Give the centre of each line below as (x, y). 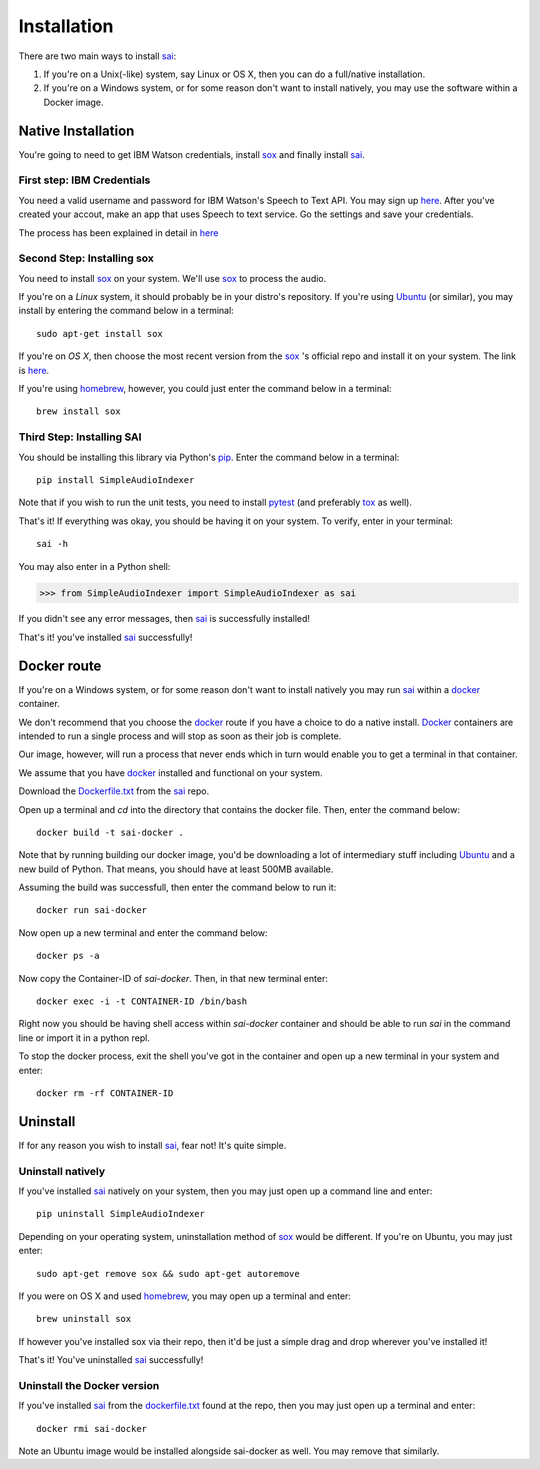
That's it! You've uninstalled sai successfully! (111, 1360)
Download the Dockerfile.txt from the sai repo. (114, 791)
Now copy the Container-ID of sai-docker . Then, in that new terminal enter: (173, 978)
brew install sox (78, 411)
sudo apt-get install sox (100, 333)
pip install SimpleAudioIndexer (115, 479)
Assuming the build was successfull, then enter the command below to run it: (177, 887)
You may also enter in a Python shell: (94, 566)
